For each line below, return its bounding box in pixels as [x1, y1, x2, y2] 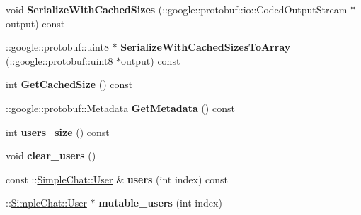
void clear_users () [6, 148, 96, 163]
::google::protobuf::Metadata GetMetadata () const [6, 100, 235, 115]
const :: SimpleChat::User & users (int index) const [6, 171, 229, 186]
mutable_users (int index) [98, 195, 222, 210]
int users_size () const [6, 124, 110, 139]
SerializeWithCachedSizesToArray [120, 39, 291, 54]
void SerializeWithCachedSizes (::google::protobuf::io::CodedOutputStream [6, 2, 348, 16]
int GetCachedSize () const [6, 77, 133, 92]
